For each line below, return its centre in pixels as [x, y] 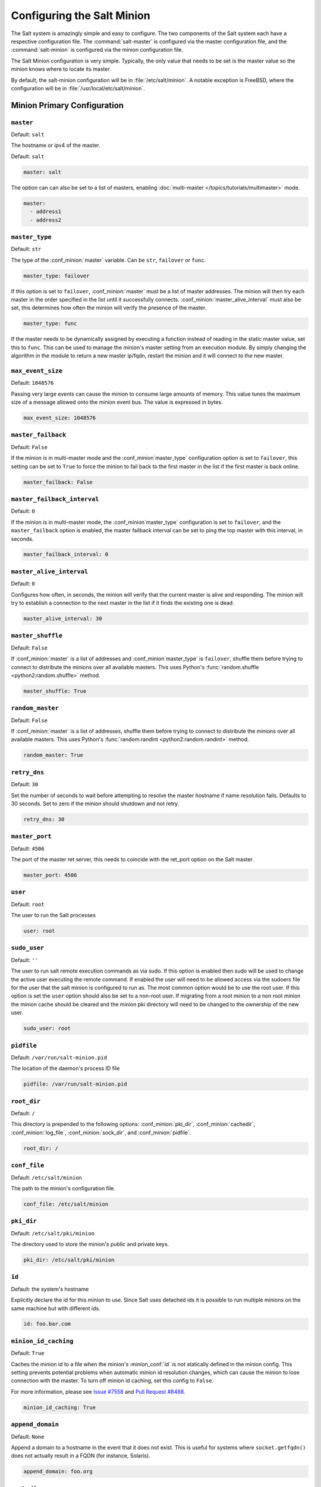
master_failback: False [58, 482]
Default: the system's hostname [50, 1289]
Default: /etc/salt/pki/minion [53, 1233]
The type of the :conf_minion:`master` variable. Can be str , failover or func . [108, 260]
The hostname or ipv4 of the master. [56, 145]
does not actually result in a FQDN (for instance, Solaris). [81, 1456]
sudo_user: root [47, 1028]
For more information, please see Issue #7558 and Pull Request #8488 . [98, 1391]
